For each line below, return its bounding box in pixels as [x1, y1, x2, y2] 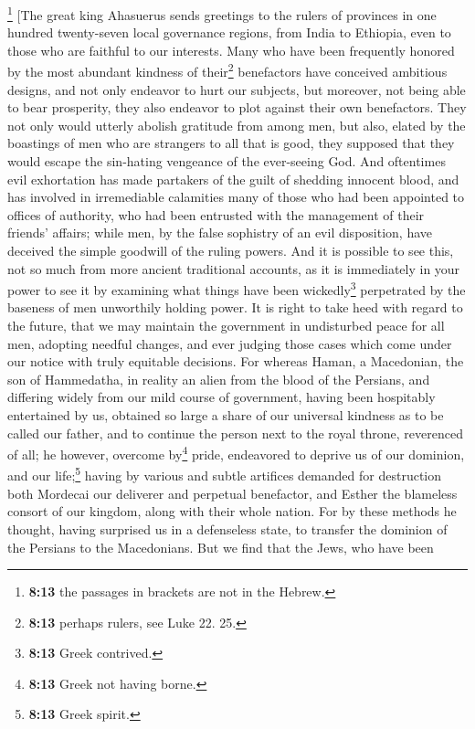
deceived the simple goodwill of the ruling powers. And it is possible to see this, [7, 241, 454, 260]
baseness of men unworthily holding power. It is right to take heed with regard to [7, 298, 463, 317]
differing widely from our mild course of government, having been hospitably [7, 387, 436, 407]
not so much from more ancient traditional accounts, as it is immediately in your [7, 259, 460, 278]
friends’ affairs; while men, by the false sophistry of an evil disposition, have [7, 223, 433, 242]
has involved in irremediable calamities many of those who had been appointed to [7, 187, 465, 206]
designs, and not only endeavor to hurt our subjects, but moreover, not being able [7, 79, 466, 99]
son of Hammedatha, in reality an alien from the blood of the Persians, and [7, 369, 430, 388]
